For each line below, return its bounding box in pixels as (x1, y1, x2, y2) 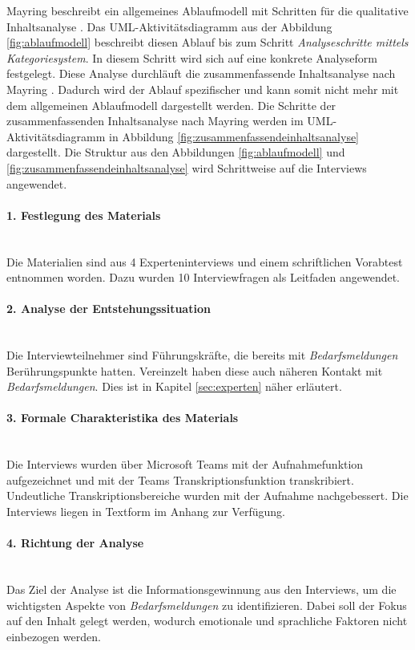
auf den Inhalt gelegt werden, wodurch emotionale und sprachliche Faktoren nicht (6, 612, 408, 629)
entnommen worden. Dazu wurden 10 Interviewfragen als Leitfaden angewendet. (6, 269, 401, 286)
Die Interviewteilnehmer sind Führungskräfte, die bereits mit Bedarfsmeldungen (6, 347, 398, 364)
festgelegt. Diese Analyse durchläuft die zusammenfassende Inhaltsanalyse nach (6, 65, 396, 82)
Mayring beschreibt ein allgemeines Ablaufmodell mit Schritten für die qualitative (6, 2, 409, 18)
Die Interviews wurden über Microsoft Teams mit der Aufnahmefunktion (6, 456, 364, 473)
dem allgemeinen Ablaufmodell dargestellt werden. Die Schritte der (6, 96, 336, 113)
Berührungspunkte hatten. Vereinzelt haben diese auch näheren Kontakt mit (6, 362, 383, 379)
